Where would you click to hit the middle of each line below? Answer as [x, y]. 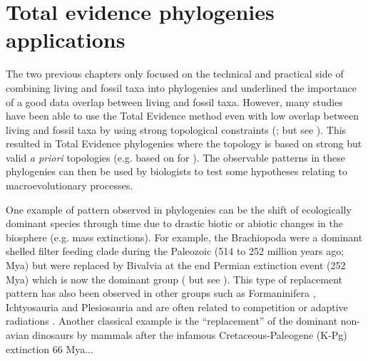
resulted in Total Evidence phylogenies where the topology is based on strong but [184, 143]
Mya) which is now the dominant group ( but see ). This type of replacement [174, 279]
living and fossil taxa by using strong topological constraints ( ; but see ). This [176, 129]
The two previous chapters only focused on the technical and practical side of [175, 74]
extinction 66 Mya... [50, 349]
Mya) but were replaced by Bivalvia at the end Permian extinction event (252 [176, 265]
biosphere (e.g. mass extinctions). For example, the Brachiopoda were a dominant [184, 237]
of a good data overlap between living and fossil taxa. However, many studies [174, 101]
